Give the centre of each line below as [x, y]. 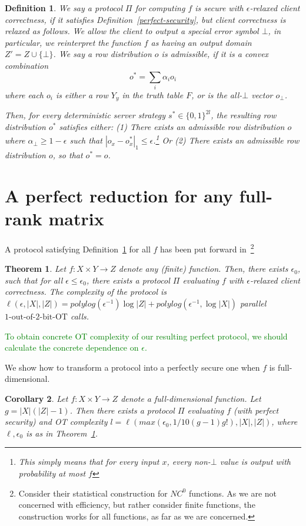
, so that [68, 155]
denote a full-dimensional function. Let [191, 398]
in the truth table [153, 94]
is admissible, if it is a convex [215, 54]
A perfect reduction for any [119, 195]
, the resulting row [244, 115]
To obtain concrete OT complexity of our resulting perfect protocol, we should [146, 336]
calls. [80, 316]
